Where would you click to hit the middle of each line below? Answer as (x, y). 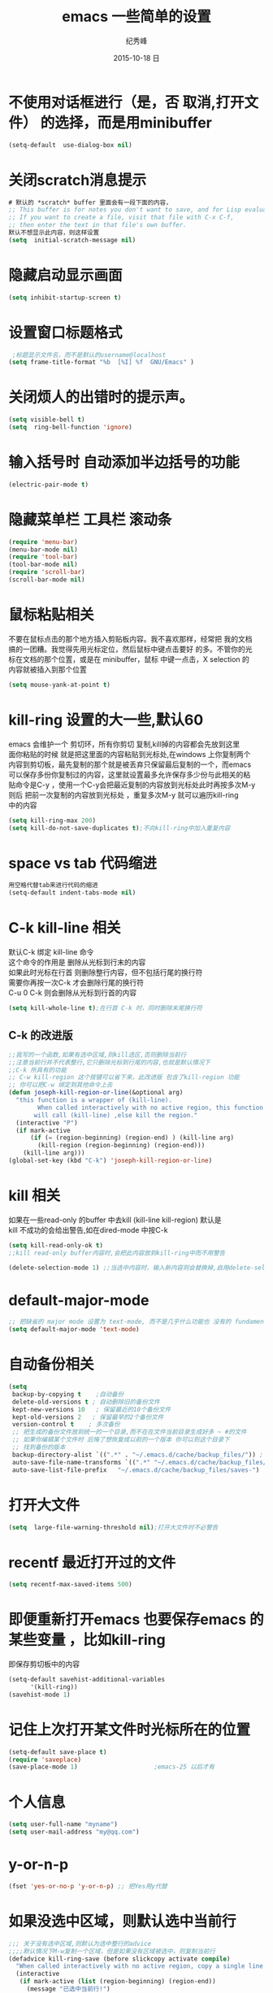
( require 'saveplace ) (45, 1760)
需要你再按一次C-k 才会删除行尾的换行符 (76, 983)
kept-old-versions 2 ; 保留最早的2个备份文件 (88, 1417)
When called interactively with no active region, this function (151, 1107)
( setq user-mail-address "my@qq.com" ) (74, 1832)
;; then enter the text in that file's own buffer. (97, 225)
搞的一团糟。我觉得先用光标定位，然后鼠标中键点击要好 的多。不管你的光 (130, 649)
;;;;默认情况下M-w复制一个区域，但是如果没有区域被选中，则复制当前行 (112, 1951)
